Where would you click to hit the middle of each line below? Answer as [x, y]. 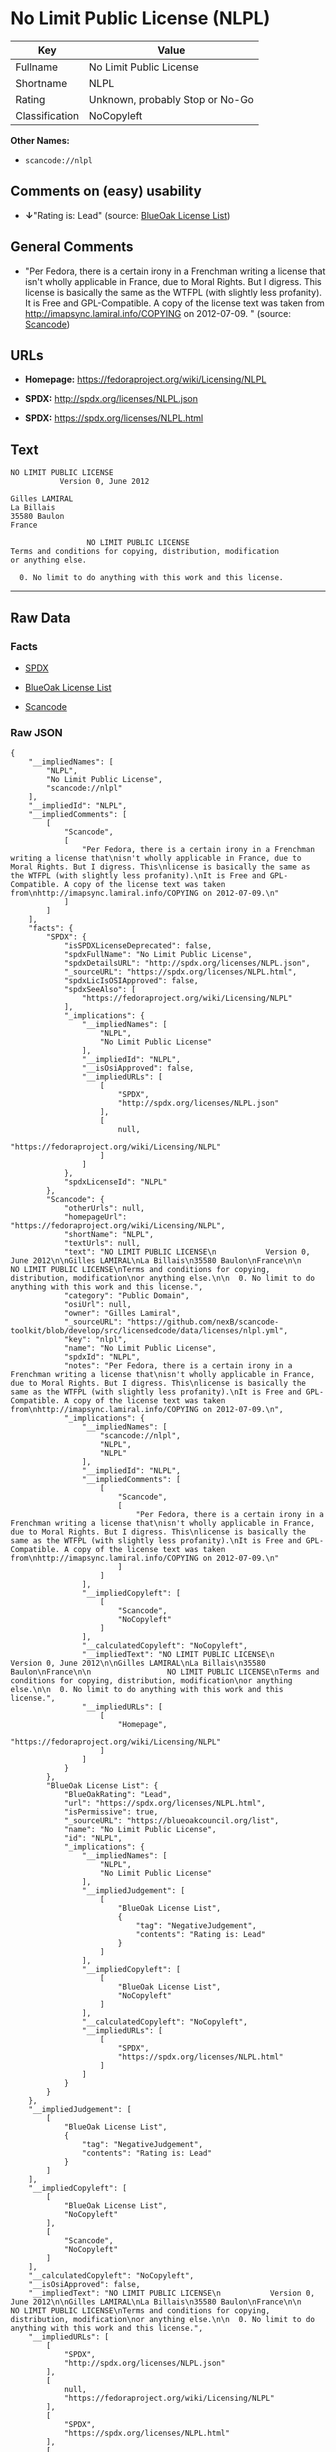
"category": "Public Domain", [126, 1296]
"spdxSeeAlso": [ [100, 990]
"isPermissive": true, [111, 1812]
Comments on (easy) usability [106, 191]
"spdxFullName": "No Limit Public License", [158, 955]
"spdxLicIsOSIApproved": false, [131, 981]
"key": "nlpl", [95, 1340]
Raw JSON [36, 732]
